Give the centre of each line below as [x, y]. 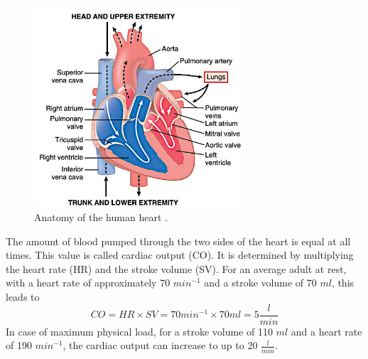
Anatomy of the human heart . [101, 217]
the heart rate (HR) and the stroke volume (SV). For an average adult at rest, [176, 268]
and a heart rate [326, 331]
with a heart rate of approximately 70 [88, 283]
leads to [23, 297]
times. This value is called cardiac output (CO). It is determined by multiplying [180, 255]
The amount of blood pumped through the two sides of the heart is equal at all [178, 241]
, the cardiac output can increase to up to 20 [160, 345]
